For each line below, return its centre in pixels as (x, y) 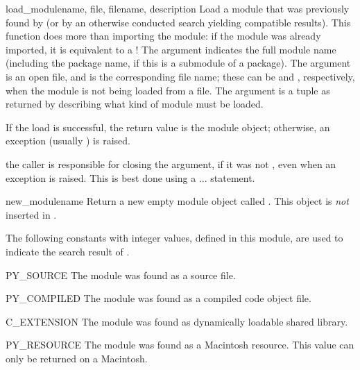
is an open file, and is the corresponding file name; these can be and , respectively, (180, 76)
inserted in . (31, 214)
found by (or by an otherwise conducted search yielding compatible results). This (178, 22)
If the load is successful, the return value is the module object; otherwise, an (168, 127)
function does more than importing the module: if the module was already (163, 36)
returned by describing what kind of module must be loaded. (135, 104)
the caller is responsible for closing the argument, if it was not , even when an (171, 163)
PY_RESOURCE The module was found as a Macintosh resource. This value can (180, 345)
